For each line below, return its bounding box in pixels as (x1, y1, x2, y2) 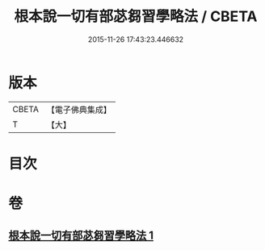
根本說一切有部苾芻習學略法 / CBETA (14, 7, 258, 26)
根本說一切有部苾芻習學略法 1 (8, 229, 154, 243)
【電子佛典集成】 (46, 104, 111, 115)
